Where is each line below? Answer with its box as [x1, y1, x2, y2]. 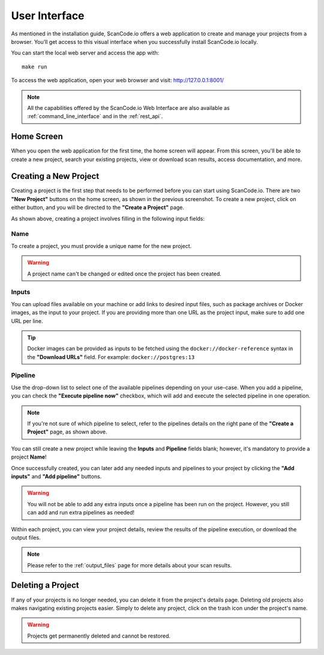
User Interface [11, 9, 85, 22]
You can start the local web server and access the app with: [11, 49, 160, 56]
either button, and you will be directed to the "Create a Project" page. [11, 204, 185, 211]
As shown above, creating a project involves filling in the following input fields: [11, 215, 205, 222]
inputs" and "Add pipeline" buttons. [11, 472, 102, 480]
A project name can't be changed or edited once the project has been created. [27, 270, 222, 277]
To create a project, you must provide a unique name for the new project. [11, 242, 192, 249]
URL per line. [11, 317, 43, 324]
